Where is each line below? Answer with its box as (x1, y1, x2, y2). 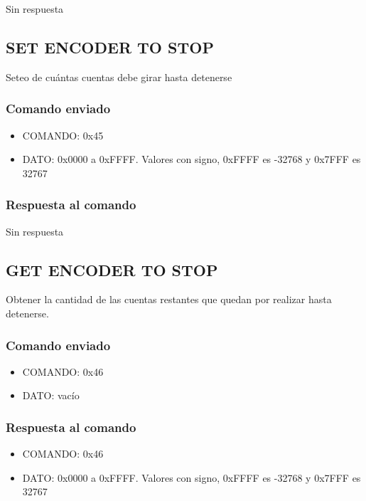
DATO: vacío (22, 388, 80, 403)
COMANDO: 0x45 (22, 127, 104, 142)
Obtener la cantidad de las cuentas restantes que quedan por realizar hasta (6, 292, 332, 307)
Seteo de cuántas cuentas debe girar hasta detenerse (6, 69, 232, 84)
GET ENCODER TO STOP (6, 258, 218, 280)
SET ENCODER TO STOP (6, 36, 214, 58)
